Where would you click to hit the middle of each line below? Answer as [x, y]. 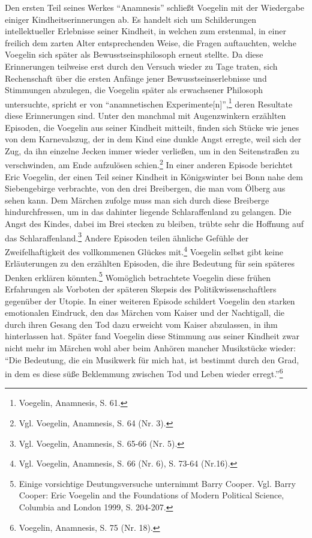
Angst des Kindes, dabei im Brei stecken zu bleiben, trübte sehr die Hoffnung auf [154, 223]
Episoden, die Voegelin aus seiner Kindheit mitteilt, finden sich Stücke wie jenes [152, 127]
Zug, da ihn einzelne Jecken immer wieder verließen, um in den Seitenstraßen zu [152, 150]
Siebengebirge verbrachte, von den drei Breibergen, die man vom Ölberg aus [145, 188]
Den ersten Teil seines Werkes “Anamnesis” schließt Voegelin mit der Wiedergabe [154, 7]
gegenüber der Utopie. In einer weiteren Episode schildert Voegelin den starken [150, 301]
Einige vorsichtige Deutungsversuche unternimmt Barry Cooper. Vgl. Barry [157, 483]
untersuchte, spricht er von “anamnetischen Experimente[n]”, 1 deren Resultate [149, 103]
